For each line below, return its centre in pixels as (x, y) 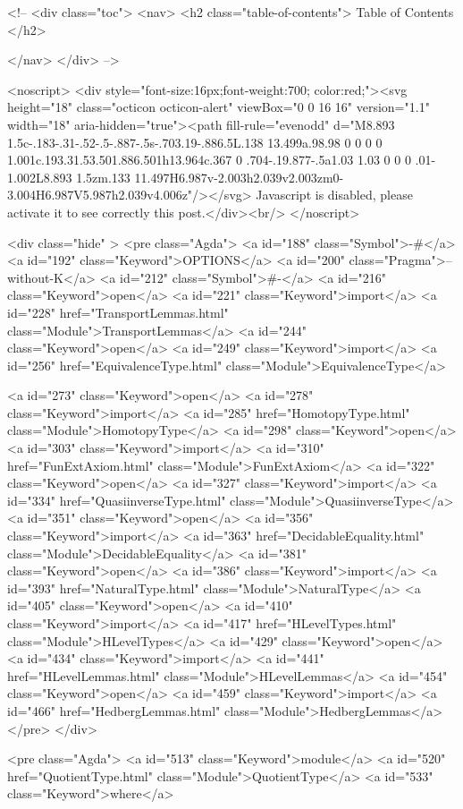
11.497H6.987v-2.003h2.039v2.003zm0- (239, 177)
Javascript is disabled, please (334, 195)
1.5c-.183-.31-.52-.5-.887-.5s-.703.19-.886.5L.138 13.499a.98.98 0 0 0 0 (195, 142)
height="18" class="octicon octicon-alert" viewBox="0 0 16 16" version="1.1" (219, 107)
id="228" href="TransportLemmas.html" (118, 312)
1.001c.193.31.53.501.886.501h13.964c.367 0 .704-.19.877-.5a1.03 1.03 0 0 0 (209, 160)
